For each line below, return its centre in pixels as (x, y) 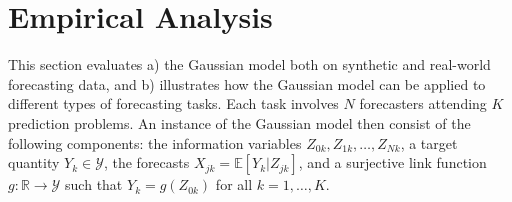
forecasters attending (423, 103)
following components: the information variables (155, 142)
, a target (429, 142)
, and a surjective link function (392, 162)
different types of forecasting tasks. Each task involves (173, 103)
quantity (34, 162)
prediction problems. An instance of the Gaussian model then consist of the (239, 122)
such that (94, 184)
